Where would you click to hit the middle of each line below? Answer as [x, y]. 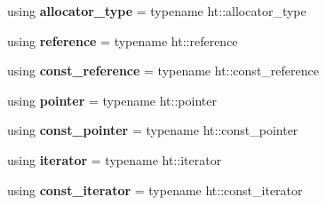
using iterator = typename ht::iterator [115, 159]
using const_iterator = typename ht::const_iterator [155, 189]
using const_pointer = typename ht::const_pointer [153, 130]
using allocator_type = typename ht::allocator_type [157, 11]
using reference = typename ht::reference [123, 40]
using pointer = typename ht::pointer [112, 100]
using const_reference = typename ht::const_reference [163, 71]
